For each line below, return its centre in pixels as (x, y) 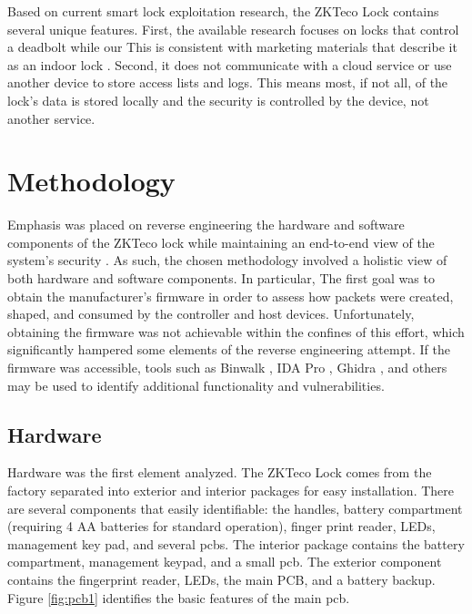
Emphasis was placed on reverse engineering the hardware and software (206, 225)
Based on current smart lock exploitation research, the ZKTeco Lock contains (223, 11)
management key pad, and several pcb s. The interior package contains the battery (236, 543)
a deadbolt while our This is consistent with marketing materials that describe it (232, 47)
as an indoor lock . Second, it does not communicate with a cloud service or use (230, 64)
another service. (51, 118)
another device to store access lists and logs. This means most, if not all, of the (228, 82)
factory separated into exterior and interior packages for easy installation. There (231, 491)
